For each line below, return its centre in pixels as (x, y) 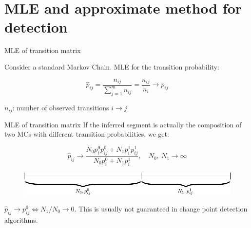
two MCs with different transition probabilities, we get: (87, 134)
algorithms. (21, 219)
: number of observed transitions (61, 108)
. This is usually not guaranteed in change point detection (161, 208)
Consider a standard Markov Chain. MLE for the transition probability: (112, 66)
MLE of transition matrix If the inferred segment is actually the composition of (123, 124)
